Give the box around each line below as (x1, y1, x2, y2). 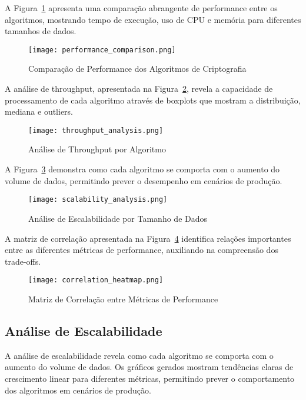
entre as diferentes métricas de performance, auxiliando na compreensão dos (5, 244, 278, 256)
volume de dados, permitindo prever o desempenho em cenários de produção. (5, 174, 282, 186)
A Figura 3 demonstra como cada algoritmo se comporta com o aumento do (5, 163, 280, 175)
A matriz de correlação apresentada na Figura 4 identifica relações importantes (5, 232, 291, 244)
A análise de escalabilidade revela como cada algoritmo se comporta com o (5, 349, 274, 361)
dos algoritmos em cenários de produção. (5, 384, 151, 396)
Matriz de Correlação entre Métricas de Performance (28, 292, 218, 305)
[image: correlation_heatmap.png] (28, 276, 164, 285)
